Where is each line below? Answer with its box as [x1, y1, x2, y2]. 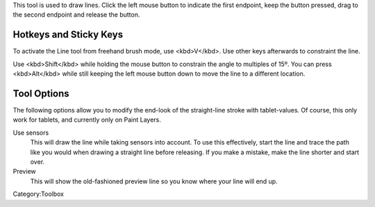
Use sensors [12, 129, 49, 137]
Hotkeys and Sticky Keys [12, 28, 124, 41]
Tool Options [12, 88, 69, 99]
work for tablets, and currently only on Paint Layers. [12, 115, 161, 124]
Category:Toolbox [12, 190, 65, 198]
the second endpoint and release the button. [12, 10, 140, 19]
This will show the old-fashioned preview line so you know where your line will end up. [30, 177, 278, 185]
